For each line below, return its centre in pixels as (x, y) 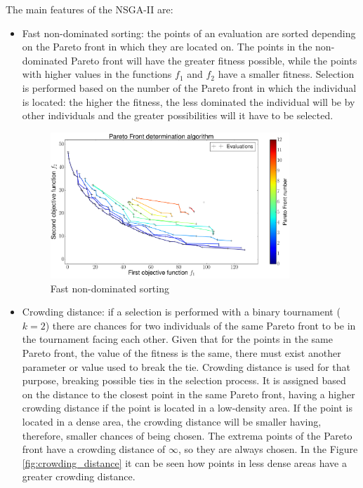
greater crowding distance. (79, 476)
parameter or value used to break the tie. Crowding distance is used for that (186, 366)
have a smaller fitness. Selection (286, 74)
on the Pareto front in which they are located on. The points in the (167, 47)
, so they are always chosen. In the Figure (268, 449)
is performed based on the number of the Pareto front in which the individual (189, 87)
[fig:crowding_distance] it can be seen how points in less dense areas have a (184, 462)
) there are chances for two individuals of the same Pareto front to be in (200, 325)
